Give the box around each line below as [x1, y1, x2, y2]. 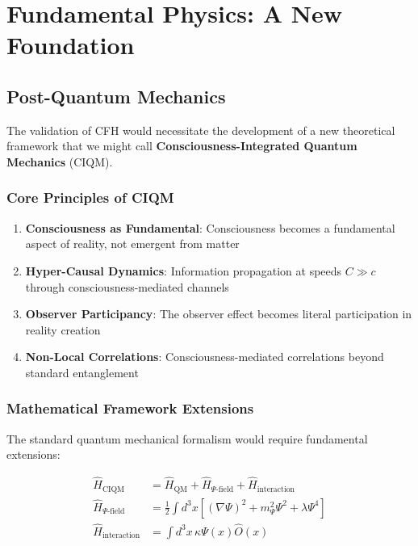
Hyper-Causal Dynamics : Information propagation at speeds [25, 262, 342, 279]
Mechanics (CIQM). [6, 153, 113, 170]
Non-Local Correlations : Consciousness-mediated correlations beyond [25, 348, 384, 365]
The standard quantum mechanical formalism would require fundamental [6, 430, 368, 447]
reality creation [25, 321, 101, 338]
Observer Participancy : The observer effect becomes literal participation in [25, 305, 412, 322]
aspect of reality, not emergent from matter [25, 235, 240, 252]
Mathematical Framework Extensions [6, 398, 254, 418]
